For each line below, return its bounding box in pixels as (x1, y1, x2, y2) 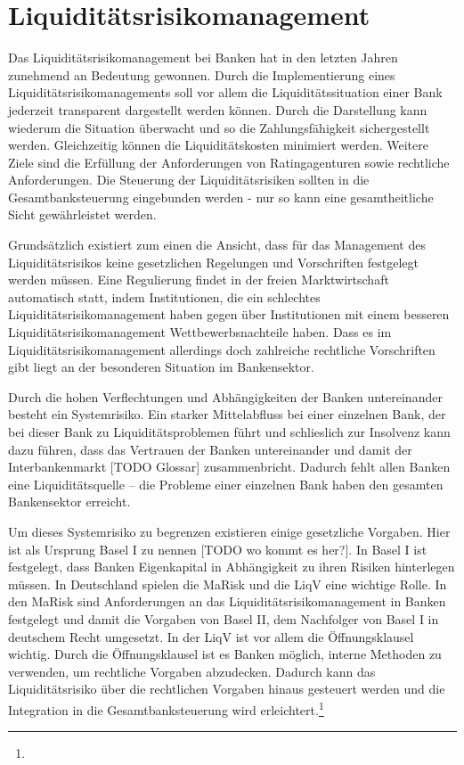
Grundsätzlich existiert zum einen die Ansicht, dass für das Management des (8, 235, 426, 254)
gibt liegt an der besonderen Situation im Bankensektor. (8, 358, 314, 376)
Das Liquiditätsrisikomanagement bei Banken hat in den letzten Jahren (8, 48, 398, 67)
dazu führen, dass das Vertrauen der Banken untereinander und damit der (8, 440, 412, 458)
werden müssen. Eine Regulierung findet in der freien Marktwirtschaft (8, 270, 389, 289)
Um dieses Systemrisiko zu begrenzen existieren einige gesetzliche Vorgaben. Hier (8, 522, 451, 540)
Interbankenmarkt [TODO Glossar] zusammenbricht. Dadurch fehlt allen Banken (8, 457, 451, 476)
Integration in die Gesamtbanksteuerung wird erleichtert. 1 (8, 697, 324, 719)
